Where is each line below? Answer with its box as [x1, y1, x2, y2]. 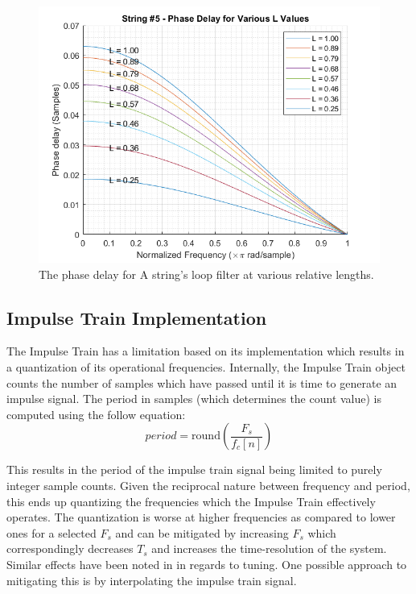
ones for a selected [6, 524, 97, 541]
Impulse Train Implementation [6, 305, 267, 330]
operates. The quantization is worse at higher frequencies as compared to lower [6, 509, 396, 525]
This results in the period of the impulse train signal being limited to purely [6, 461, 382, 478]
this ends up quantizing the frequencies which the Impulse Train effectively [6, 492, 376, 509]
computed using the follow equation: [6, 405, 186, 422]
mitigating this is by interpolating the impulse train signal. [6, 571, 297, 588]
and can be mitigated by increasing [115, 524, 289, 541]
